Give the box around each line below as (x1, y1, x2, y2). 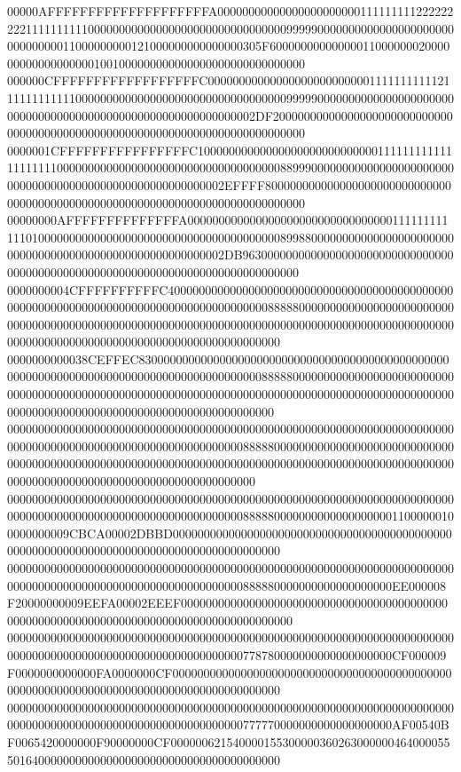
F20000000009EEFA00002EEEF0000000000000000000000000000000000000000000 (7, 593, 449, 612)
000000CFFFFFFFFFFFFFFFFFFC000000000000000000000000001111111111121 (7, 71, 450, 90)
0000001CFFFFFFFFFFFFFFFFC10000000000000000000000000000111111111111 (7, 140, 453, 159)
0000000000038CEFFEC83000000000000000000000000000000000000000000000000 (7, 349, 449, 368)
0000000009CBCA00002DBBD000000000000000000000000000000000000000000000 (7, 523, 452, 542)
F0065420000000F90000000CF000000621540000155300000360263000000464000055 (7, 732, 450, 751)
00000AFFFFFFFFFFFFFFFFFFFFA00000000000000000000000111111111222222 (7, 2, 454, 20)
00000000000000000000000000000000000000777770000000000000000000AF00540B (7, 715, 449, 734)
